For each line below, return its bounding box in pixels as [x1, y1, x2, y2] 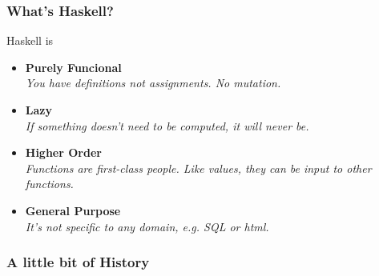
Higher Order [25, 144, 102, 161]
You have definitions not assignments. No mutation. [25, 74, 281, 91]
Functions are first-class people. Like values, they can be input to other [25, 159, 372, 176]
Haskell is [6, 32, 54, 49]
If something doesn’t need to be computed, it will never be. [25, 117, 309, 134]
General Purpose [25, 202, 121, 218]
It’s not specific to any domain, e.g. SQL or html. [25, 218, 269, 234]
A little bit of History [6, 252, 150, 272]
